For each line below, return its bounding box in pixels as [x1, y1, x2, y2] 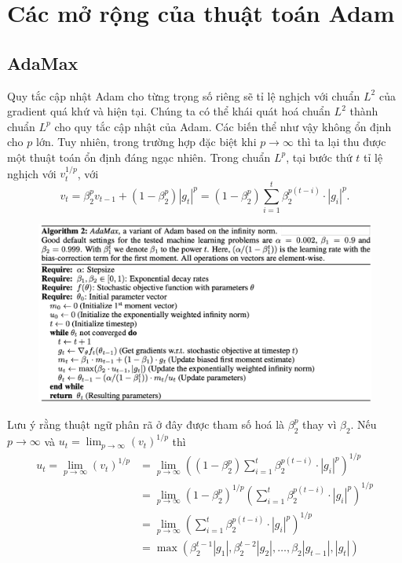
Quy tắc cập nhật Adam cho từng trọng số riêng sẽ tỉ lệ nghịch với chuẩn [7, 87, 360, 104]
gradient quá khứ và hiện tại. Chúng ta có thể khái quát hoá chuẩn [7, 103, 331, 119]
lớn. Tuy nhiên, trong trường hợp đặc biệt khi [35, 133, 257, 150]
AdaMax [7, 50, 79, 75]
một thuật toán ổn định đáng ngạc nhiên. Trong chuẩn [7, 148, 271, 165]
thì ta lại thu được [297, 133, 386, 150]
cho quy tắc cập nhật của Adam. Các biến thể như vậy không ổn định [54, 118, 392, 134]
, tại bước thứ [286, 148, 353, 165]
